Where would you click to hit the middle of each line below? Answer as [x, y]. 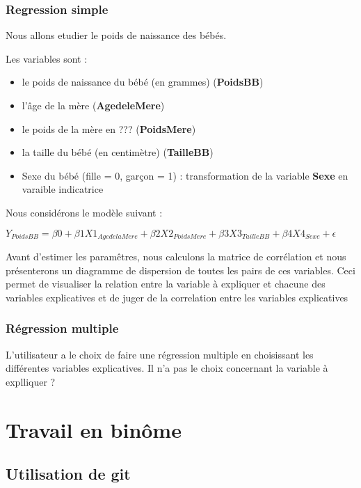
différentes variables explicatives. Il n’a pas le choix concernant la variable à [167, 368]
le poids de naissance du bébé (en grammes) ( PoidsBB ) [143, 82]
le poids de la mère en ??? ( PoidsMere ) [109, 128]
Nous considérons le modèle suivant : [84, 212]
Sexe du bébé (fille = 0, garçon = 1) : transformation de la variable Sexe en [185, 175]
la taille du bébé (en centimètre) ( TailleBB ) [118, 152]
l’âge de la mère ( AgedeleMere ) [93, 105]
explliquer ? [31, 381]
